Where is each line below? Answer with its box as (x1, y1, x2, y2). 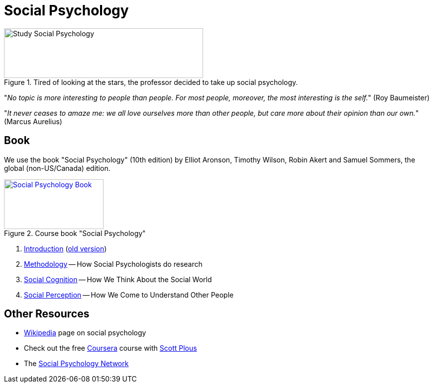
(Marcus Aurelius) (4, 117, 62, 126)
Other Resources (4, 308, 90, 320)
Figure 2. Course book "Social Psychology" (4, 229, 146, 237)
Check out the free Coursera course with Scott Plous (24, 344, 197, 353)
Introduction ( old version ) (24, 244, 107, 253)
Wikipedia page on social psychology (24, 328, 146, 337)
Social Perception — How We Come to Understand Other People (24, 290, 234, 299)
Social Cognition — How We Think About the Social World (24, 275, 212, 284)
